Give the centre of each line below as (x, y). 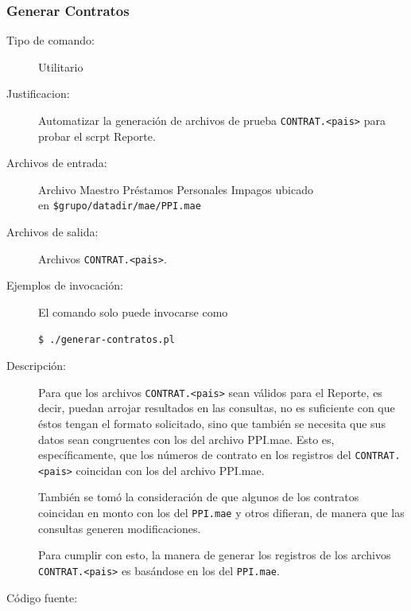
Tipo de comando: (50, 40)
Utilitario (61, 66)
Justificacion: (38, 93)
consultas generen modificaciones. (120, 528)
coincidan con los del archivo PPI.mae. (170, 470)
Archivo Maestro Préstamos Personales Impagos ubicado (176, 189)
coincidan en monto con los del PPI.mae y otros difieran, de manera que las (221, 513)
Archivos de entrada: (57, 163)
